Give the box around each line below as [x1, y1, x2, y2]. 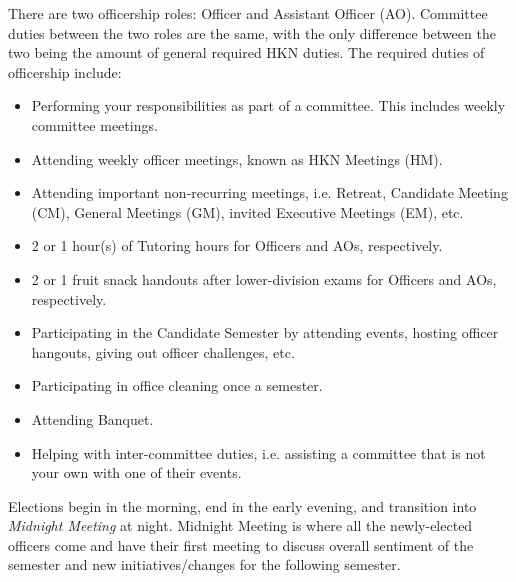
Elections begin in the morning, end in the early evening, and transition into [8, 495, 477, 516]
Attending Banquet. [31, 408, 154, 429]
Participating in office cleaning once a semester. [31, 375, 323, 396]
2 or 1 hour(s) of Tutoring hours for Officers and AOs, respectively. [31, 235, 443, 256]
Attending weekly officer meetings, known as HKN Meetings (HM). [31, 148, 443, 169]
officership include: [8, 61, 122, 82]
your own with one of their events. [31, 462, 242, 483]
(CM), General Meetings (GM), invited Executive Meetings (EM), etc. [31, 201, 464, 222]
